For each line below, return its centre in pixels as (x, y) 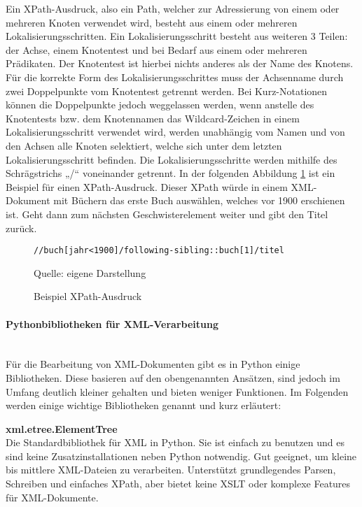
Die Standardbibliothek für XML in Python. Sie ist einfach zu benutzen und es (175, 442)
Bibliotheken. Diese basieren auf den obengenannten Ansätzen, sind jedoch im (173, 377)
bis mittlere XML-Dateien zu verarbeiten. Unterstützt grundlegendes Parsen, (171, 470)
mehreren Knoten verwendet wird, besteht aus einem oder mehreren (152, 22)
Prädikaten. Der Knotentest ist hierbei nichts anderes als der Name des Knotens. (180, 63)
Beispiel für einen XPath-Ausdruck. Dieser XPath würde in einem (147, 186)
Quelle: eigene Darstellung (90, 272)
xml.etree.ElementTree (62, 428)
